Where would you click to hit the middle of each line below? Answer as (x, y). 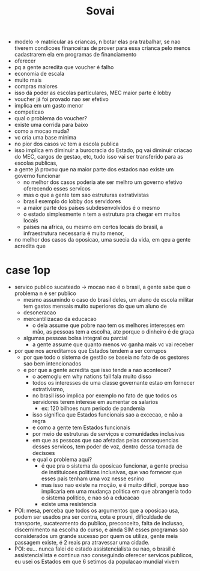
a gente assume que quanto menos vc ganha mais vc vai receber (113, 344)
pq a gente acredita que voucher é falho (64, 67)
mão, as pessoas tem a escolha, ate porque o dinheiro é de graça (113, 332)
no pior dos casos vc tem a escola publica (66, 144)
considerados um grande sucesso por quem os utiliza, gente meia (96, 536)
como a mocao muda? (42, 131)
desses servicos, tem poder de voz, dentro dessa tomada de (107, 447)
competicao (29, 112)
